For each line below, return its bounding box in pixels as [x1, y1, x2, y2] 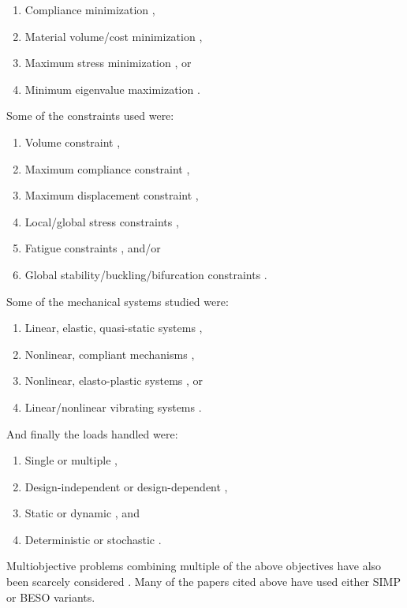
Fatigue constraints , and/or [24, 240, 161, 256]
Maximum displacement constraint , [24, 187, 199, 203]
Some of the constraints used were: [6, 107, 174, 124]
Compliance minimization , [24, 2, 155, 17]
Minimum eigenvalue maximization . [24, 80, 200, 97]
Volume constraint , [24, 133, 121, 150]
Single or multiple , [24, 452, 118, 468]
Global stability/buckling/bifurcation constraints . [24, 266, 267, 282]
